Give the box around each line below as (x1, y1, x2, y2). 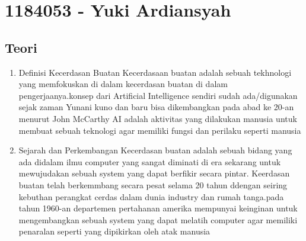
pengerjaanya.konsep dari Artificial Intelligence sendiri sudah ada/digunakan (18, 89, 298, 101)
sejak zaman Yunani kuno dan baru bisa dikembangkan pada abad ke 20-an (18, 101, 294, 113)
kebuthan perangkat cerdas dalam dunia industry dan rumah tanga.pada (18, 190, 284, 203)
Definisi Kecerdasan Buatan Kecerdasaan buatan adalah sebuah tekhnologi (18, 66, 292, 78)
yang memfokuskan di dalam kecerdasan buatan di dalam (18, 78, 228, 90)
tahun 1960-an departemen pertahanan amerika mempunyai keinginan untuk (18, 202, 298, 214)
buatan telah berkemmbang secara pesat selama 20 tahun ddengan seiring (18, 178, 288, 191)
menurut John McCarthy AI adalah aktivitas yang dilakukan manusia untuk (18, 112, 297, 124)
